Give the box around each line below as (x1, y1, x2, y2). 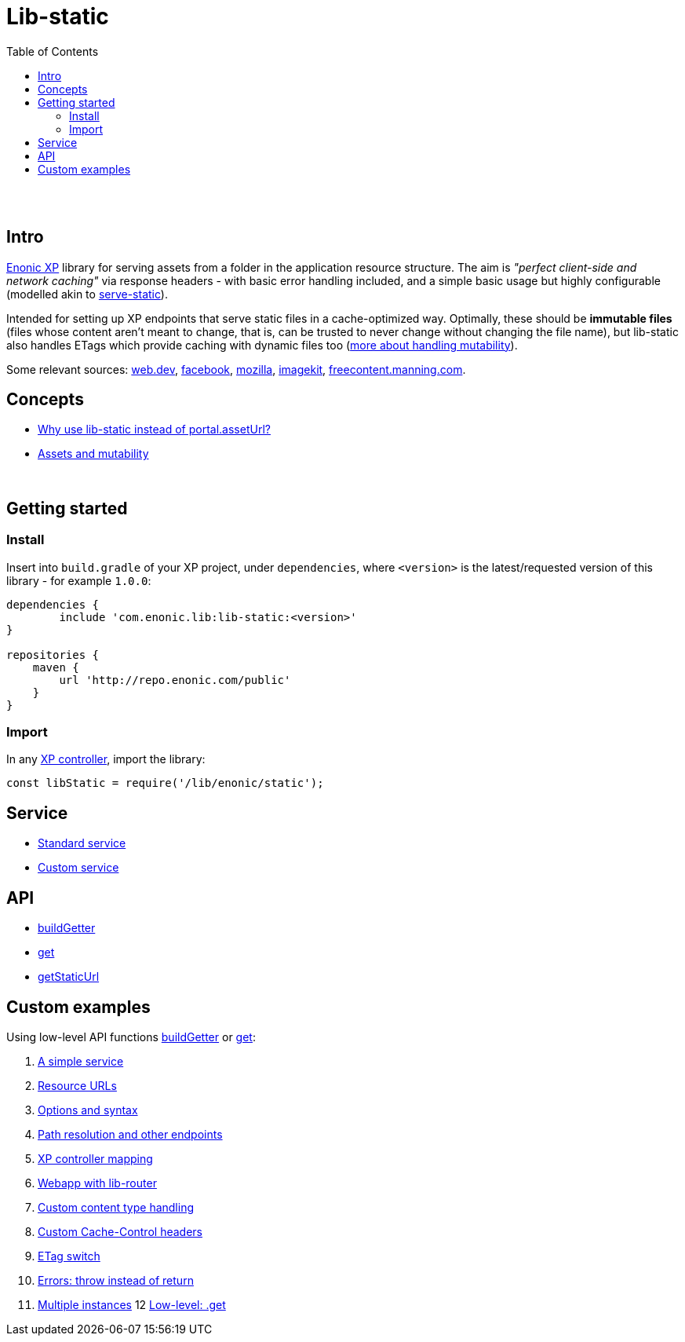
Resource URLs (38, 1078, 117, 1092)
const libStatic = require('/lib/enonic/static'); (6, 777, 324, 790)
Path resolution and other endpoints (38, 1127, 223, 1141)
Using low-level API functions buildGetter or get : (6, 1029, 256, 1044)
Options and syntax (38, 1102, 138, 1117)
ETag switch (38, 1249, 100, 1263)
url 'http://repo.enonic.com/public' (59, 673, 291, 686)
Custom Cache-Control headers (38, 1224, 202, 1238)
